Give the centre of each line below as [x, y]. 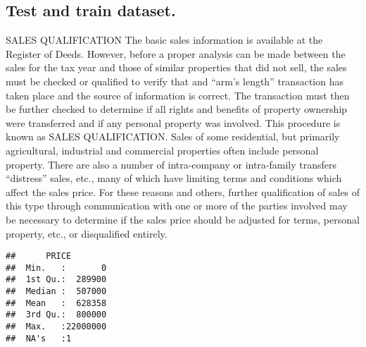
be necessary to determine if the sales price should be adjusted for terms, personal [183, 219]
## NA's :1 [39, 338]
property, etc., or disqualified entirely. [87, 233]
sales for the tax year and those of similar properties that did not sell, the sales [176, 67]
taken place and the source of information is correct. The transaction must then [178, 95]
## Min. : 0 [56, 268]
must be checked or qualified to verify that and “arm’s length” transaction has [175, 81]
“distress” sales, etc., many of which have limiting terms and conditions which [174, 178]
